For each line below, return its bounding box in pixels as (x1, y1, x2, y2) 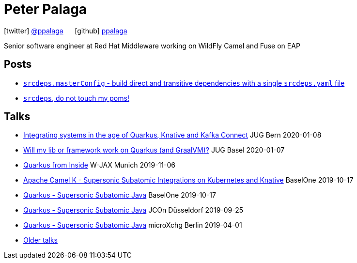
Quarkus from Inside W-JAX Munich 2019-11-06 (23, 161, 176, 170)
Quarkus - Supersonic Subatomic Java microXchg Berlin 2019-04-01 (23, 221, 242, 230)
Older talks (23, 236, 58, 245)
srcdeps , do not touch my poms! (23, 93, 129, 102)
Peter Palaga (4, 1, 87, 17)
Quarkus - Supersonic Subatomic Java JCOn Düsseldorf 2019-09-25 (23, 206, 244, 215)
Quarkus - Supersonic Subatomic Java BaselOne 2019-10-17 (23, 191, 216, 200)
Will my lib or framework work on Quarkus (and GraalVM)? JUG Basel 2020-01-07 (23, 146, 285, 155)
